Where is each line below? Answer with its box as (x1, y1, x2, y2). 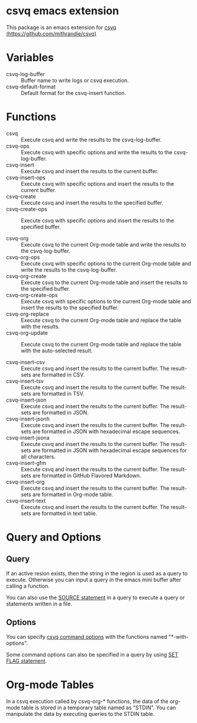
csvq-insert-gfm (6, 459, 46, 466)
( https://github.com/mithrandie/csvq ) (6, 30, 96, 37)
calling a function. (6, 582, 50, 590)
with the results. (21, 323, 60, 330)
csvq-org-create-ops (6, 291, 58, 298)
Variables (6, 51, 54, 65)
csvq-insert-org (6, 478, 45, 485)
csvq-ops (6, 142, 30, 149)
